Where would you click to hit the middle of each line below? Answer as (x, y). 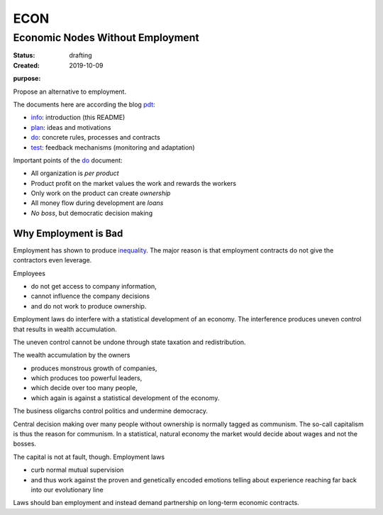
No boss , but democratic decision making (91, 213)
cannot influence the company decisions (90, 296)
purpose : (27, 79)
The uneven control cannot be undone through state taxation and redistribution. (129, 342)
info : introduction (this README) (78, 118)
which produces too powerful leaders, (87, 378)
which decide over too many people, (84, 388)
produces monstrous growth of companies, (94, 368)
